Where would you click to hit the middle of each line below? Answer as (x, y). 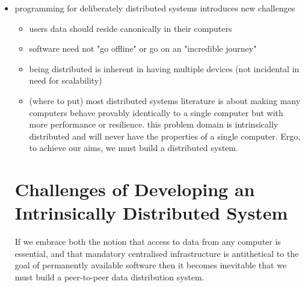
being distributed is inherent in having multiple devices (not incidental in (164, 68)
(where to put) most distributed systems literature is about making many (165, 100)
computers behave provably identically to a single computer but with (156, 112)
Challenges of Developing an (135, 189)
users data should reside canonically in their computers (131, 28)
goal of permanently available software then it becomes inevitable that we (151, 265)
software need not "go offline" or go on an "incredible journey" (143, 48)
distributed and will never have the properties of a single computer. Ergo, (165, 136)
